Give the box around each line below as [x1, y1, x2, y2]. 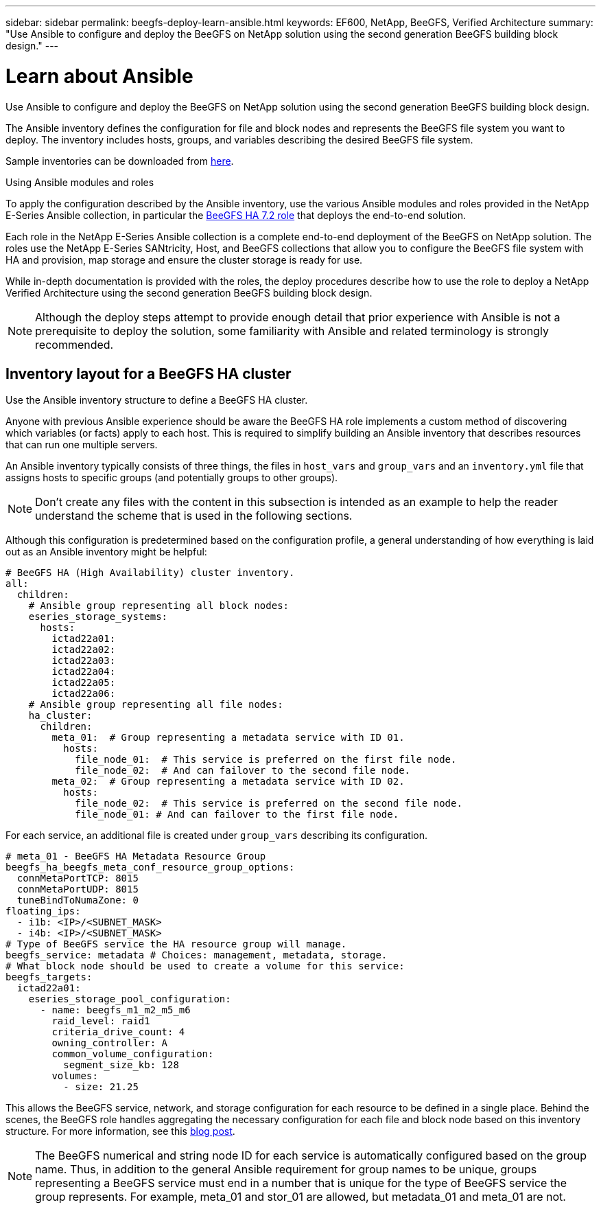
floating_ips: [5, 906, 81, 917]
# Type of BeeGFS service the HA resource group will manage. [5, 939, 347, 950]
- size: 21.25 [63, 1081, 139, 1093]
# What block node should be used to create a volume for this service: [5, 960, 405, 972]
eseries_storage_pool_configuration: [28, 993, 231, 1005]
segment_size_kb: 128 [63, 1059, 179, 1071]
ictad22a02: [51, 644, 116, 656]
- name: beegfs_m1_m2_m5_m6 [40, 1004, 191, 1016]
